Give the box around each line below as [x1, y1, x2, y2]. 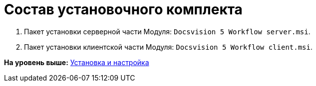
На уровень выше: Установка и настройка [4, 58, 149, 67]
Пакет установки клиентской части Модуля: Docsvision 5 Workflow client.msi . [24, 42, 313, 51]
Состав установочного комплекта [4, 1, 243, 18]
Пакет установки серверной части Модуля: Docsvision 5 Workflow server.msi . [24, 27, 311, 36]
